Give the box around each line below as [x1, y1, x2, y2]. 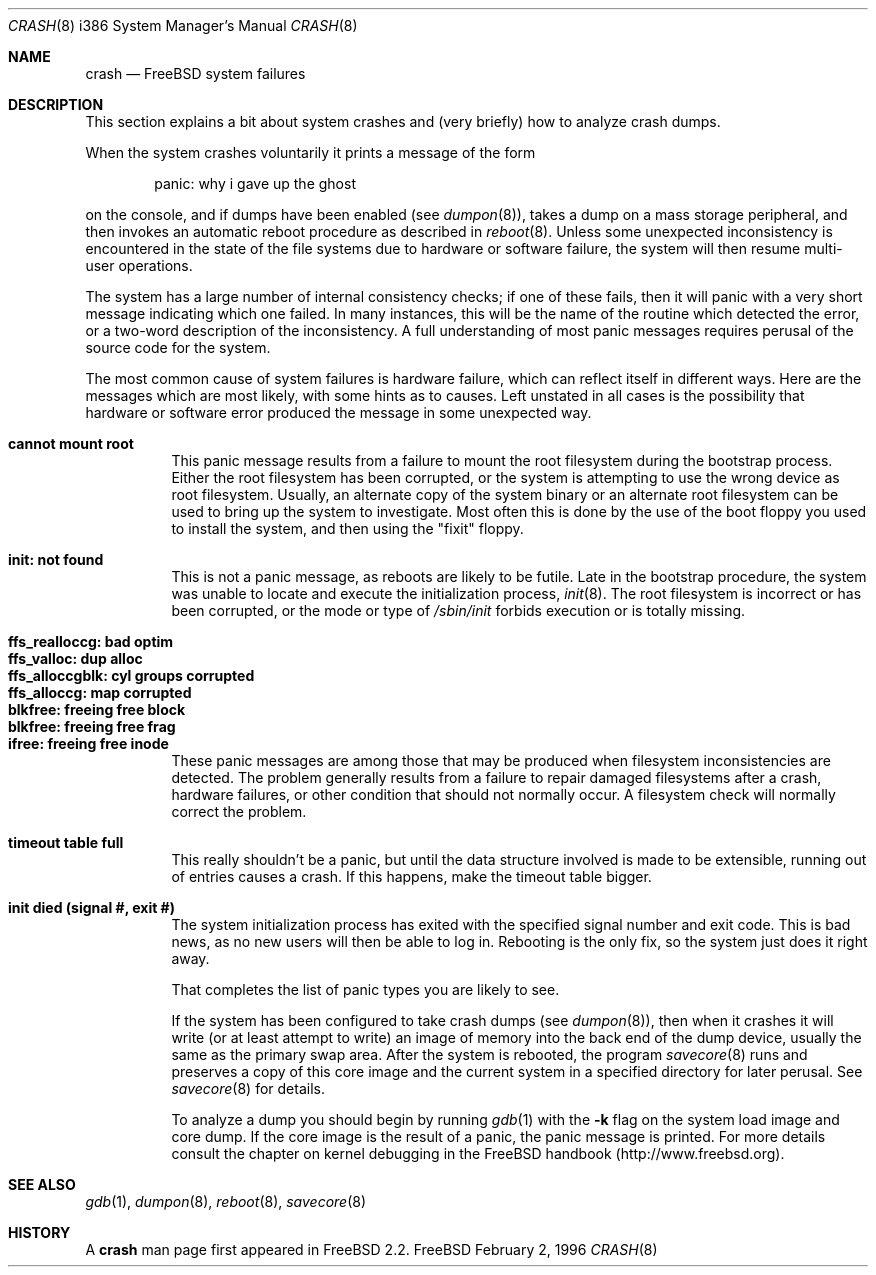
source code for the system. [85, 339, 271, 356]
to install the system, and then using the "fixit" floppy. [171, 520, 524, 537]
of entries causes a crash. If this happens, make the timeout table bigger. [171, 868, 652, 885]
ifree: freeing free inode [8, 735, 169, 752]
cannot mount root [8, 435, 134, 452]
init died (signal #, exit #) [8, 899, 175, 916]
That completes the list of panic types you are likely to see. [171, 981, 560, 998]
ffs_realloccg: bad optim [8, 633, 174, 650]
